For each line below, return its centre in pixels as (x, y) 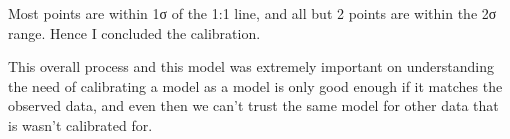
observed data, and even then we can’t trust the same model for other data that (253, 105)
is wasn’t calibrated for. (80, 124)
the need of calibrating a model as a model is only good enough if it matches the (255, 85)
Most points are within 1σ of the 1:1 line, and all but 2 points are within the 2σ (252, 13)
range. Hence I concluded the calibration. (134, 32)
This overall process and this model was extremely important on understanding (251, 66)
